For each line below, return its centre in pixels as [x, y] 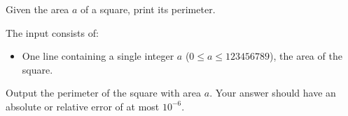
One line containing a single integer [98, 56]
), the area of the [306, 56]
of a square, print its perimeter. [148, 9]
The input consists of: [52, 32]
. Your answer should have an [273, 93]
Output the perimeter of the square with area [104, 93]
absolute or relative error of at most [83, 106]
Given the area [37, 9]
